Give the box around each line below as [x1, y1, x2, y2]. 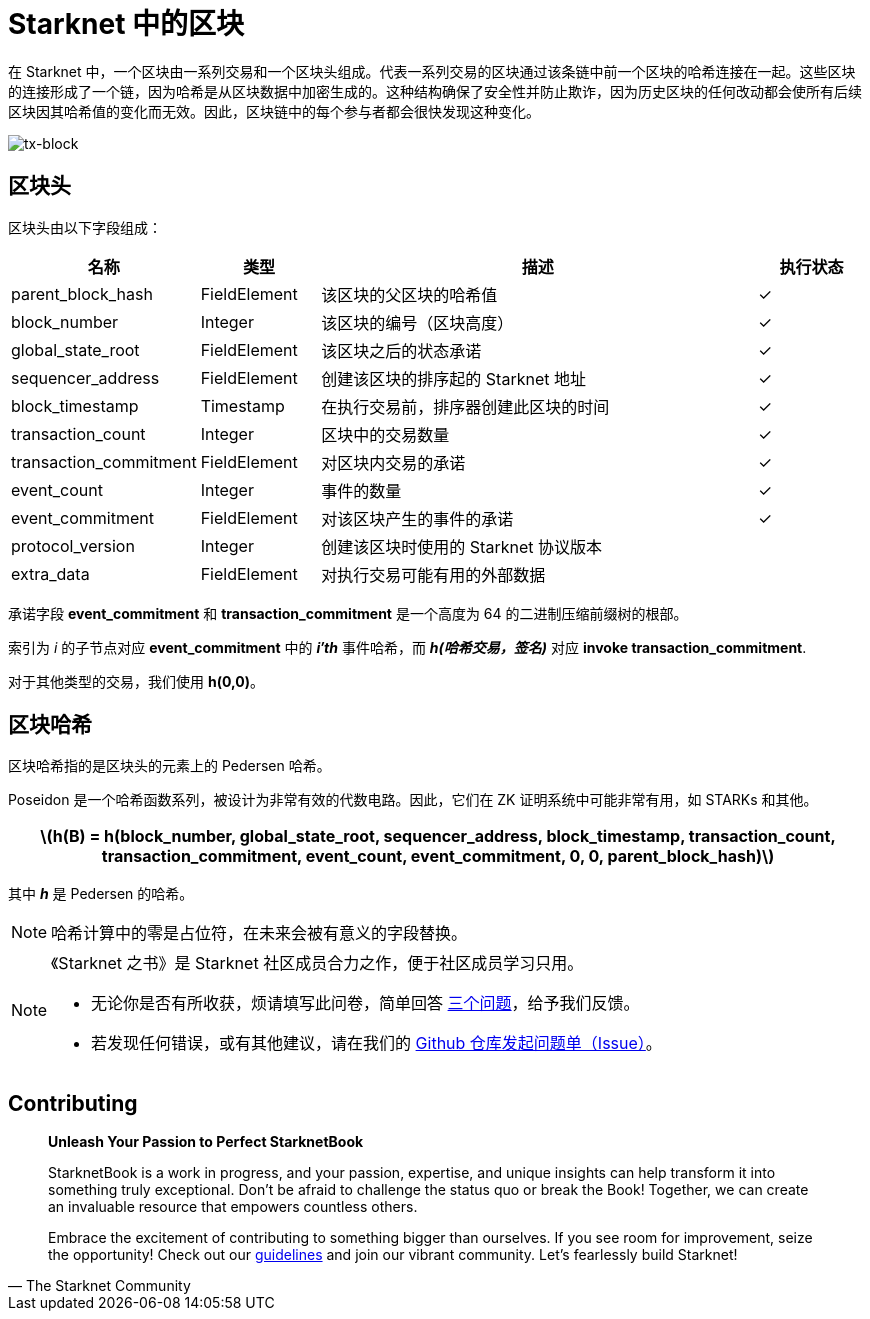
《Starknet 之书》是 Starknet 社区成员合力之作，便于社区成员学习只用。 [51, 953, 584, 974]
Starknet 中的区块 [8, 7, 245, 41]
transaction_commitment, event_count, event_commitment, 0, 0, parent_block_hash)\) [101, 846, 775, 867]
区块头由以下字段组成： [8, 218, 162, 236]
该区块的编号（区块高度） [321, 312, 514, 333]
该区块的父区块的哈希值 [321, 284, 498, 305]
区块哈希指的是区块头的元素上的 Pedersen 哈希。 [8, 757, 331, 775]
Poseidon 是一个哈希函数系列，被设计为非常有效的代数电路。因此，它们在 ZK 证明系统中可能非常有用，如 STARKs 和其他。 [8, 791, 818, 809]
